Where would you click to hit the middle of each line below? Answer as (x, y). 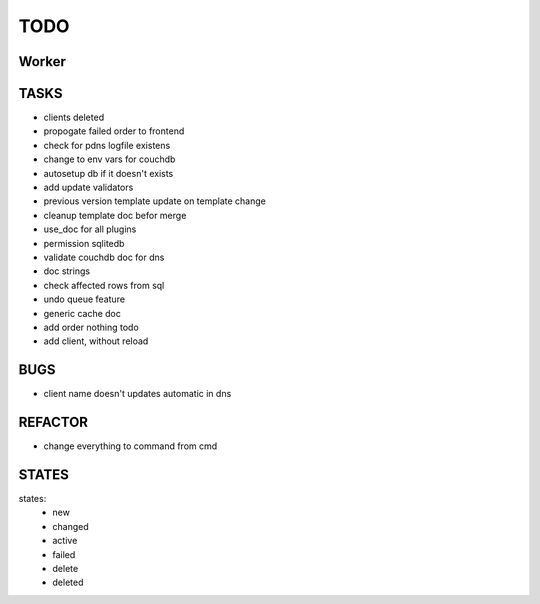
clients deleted (74, 117)
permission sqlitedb (84, 243)
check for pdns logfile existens (107, 145)
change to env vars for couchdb (109, 159)
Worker (42, 61)
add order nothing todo (91, 327)
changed (70, 526)
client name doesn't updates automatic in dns (137, 394)
